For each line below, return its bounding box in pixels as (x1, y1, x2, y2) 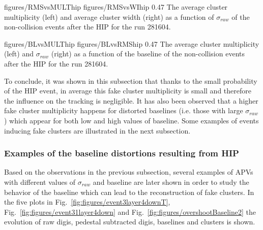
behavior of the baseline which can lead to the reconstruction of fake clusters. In (4, 186, 254, 197)
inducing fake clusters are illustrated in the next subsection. (4, 125, 191, 136)
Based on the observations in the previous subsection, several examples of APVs (4, 167, 253, 177)
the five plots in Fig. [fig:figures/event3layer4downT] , (4, 196, 170, 207)
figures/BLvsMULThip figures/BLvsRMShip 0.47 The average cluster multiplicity (4, 38, 259, 49)
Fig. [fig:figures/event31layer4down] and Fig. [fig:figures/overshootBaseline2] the (4, 206, 256, 217)
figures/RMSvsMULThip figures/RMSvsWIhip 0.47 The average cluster (4, 2, 228, 12)
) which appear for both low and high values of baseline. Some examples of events (4, 115, 259, 125)
